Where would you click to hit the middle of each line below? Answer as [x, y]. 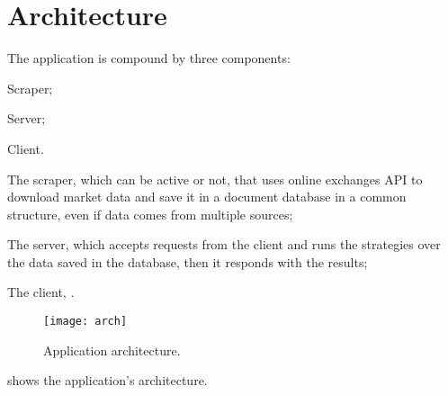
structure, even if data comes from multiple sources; [150, 214]
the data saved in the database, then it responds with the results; [188, 261]
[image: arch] [85, 322]
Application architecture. [112, 350]
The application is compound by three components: [149, 58]
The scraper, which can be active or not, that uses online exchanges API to [215, 179]
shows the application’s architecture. [108, 380]
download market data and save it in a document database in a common [207, 197]
